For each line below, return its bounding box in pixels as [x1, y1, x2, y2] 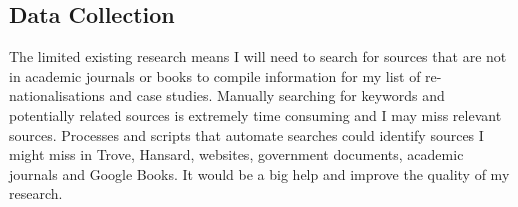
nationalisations [9, 85, 105, 106]
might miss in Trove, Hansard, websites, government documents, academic [9, 144, 464, 165]
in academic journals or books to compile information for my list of [9, 65, 421, 86]
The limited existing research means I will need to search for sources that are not [9, 46, 507, 67]
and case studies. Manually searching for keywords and [109, 85, 445, 106]
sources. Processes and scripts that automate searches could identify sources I [9, 124, 484, 145]
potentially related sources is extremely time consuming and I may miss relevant [9, 104, 502, 125]
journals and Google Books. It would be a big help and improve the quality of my [9, 163, 510, 184]
